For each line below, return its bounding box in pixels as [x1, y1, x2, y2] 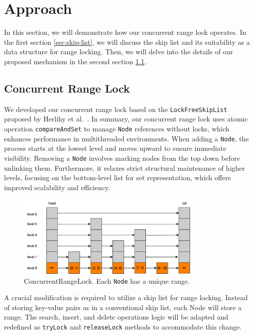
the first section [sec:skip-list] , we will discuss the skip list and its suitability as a [4, 36, 250, 47]
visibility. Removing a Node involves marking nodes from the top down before [4, 152, 240, 163]
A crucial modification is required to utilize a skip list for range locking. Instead [4, 292, 248, 303]
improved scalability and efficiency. [4, 182, 110, 192]
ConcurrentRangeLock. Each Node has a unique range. [24, 275, 190, 286]
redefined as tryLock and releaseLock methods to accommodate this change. [4, 322, 242, 332]
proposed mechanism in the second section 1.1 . [4, 56, 146, 66]
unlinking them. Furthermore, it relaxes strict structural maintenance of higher [4, 162, 245, 173]
